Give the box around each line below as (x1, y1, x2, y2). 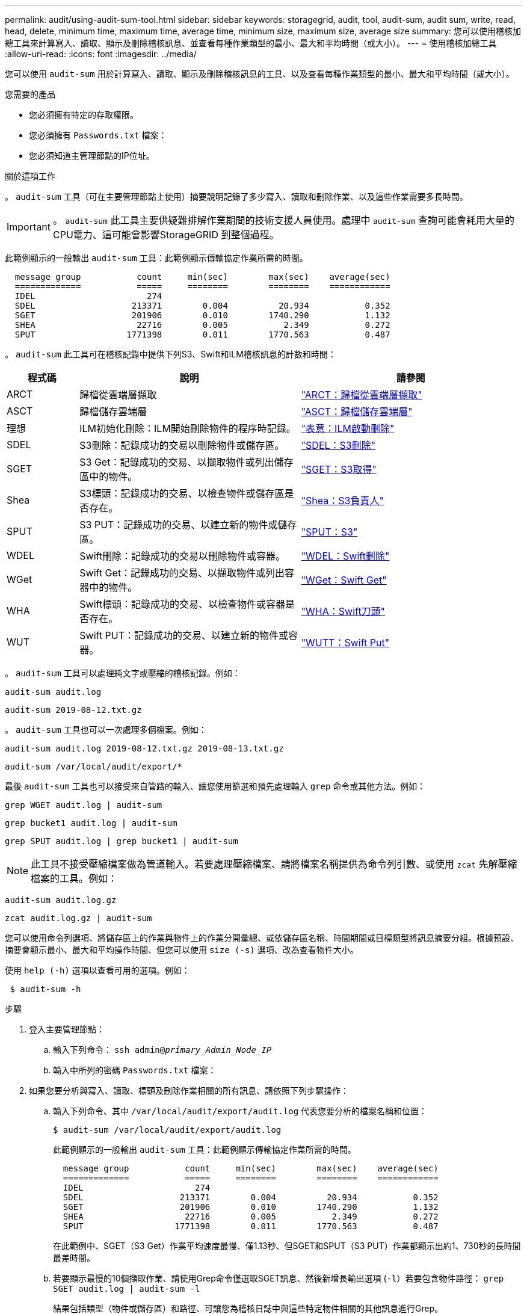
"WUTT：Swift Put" (301, 637, 390, 649)
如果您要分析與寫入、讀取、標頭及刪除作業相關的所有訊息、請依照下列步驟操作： (29, 1085, 349, 1096)
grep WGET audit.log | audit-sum (5, 800, 162, 810)
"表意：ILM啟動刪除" (301, 422, 395, 434)
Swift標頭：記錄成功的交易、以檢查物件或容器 (79, 598, 286, 610)
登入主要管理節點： (29, 1024, 105, 1034)
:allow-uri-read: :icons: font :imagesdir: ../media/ (5, 49, 197, 59)
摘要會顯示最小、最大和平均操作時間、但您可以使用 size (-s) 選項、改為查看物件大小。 (5, 945, 359, 955)
